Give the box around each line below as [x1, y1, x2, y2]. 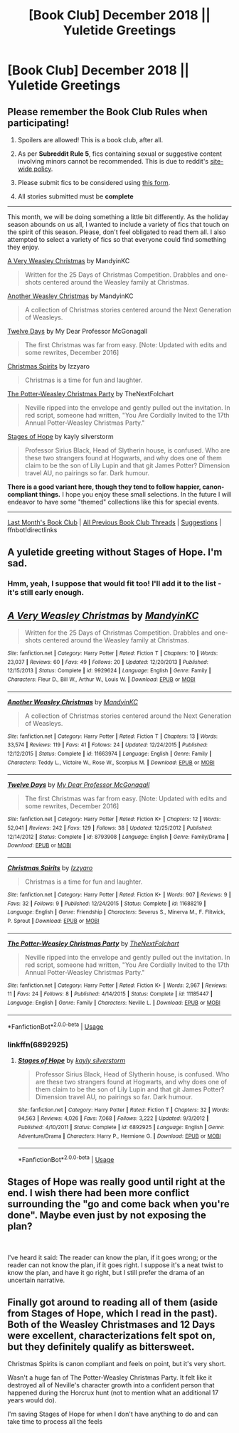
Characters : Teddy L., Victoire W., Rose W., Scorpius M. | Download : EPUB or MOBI [7, 758, 215, 766]
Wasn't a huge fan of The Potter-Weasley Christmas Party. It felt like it [7, 1373, 212, 1382]
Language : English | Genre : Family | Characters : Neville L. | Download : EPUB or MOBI [7, 999, 221, 1006]
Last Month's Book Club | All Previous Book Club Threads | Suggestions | [7, 518, 222, 527]
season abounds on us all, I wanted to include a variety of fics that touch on [7, 221, 230, 228]
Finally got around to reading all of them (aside [7, 1296, 218, 1308]
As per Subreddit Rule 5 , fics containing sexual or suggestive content [17, 149, 223, 158]
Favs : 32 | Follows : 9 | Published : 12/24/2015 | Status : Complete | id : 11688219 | [7, 900, 206, 907]
